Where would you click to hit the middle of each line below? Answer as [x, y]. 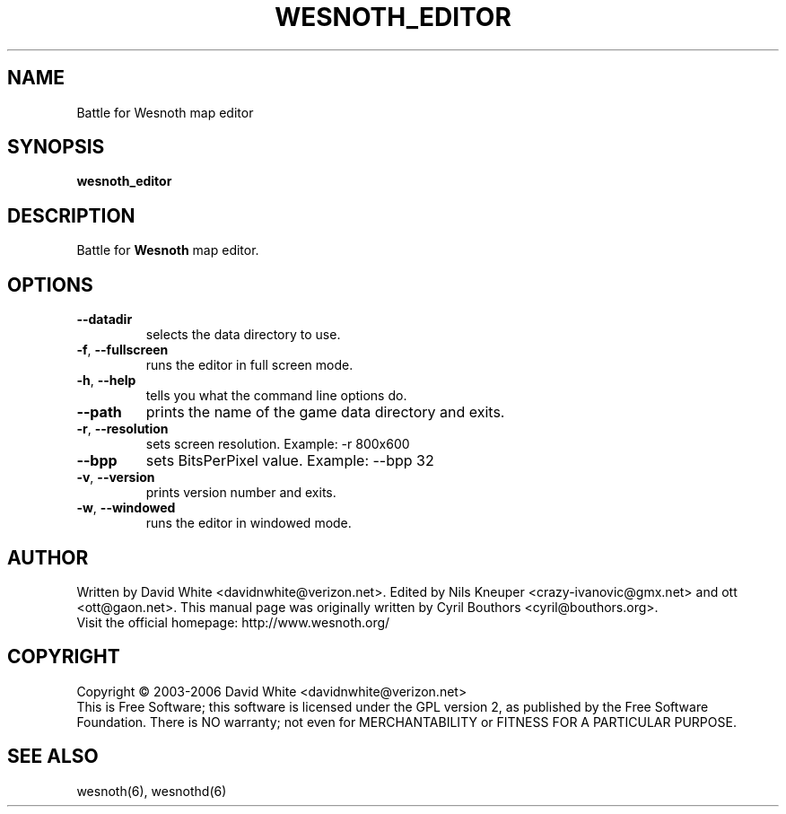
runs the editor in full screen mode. [249, 365]
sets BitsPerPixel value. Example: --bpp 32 [290, 461]
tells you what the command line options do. [276, 396]
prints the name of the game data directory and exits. [325, 412]
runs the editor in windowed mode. [249, 523]
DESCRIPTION [71, 215]
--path [99, 412]
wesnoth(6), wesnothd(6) [152, 791]
